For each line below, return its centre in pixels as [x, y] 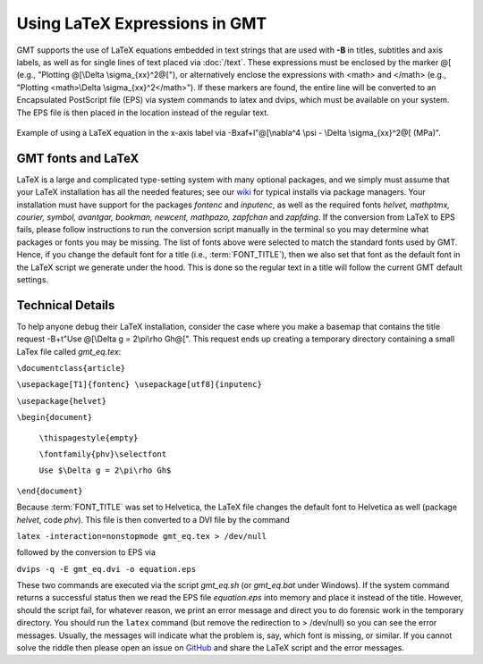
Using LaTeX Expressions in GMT [142, 23]
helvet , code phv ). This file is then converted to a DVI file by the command [153, 519]
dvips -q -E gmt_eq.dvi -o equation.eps [106, 569]
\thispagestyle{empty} [89, 437]
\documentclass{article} [71, 368]
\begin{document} [55, 417]
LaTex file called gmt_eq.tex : [69, 351]
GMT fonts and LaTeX [78, 158]
